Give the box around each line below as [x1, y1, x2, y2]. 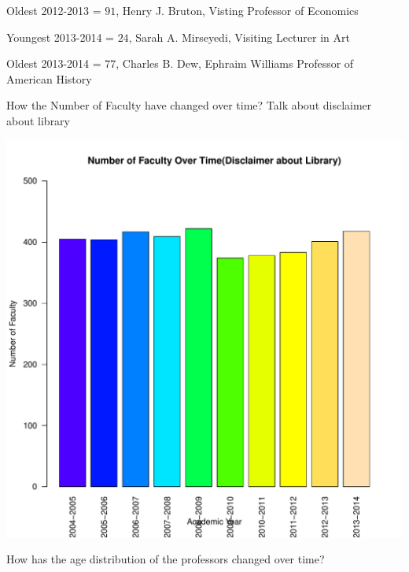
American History [6, 70, 92, 87]
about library [6, 112, 71, 128]
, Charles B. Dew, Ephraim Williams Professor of [116, 55, 354, 72]
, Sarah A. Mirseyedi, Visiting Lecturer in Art [128, 28, 350, 45]
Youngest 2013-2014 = [6, 28, 114, 45]
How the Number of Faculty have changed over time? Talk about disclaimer [6, 97, 372, 113]
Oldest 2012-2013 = [6, 2, 101, 18]
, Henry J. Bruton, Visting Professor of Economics [116, 2, 359, 18]
